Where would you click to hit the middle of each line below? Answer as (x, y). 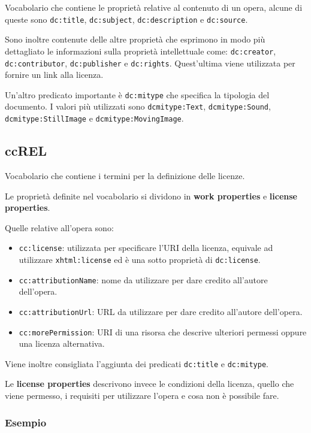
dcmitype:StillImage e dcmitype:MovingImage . (94, 118)
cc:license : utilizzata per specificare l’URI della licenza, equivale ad (146, 248)
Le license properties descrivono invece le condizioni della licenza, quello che (150, 384)
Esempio (26, 422)
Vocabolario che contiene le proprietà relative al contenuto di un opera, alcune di (154, 7)
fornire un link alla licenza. (54, 75)
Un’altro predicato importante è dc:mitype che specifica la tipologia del (137, 94)
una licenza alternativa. (62, 343)
